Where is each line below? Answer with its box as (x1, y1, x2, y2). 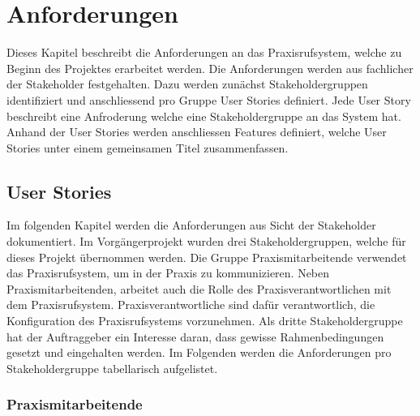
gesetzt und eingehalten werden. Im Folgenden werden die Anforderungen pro (6, 344, 392, 361)
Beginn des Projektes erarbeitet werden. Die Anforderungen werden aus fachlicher (6, 59, 414, 76)
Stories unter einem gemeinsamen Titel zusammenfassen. (6, 139, 289, 156)
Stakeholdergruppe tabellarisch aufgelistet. (6, 359, 218, 376)
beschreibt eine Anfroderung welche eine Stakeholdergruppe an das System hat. (6, 107, 401, 124)
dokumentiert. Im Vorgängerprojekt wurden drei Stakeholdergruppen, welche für (6, 233, 406, 250)
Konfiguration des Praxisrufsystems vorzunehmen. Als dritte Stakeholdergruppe (6, 312, 403, 329)
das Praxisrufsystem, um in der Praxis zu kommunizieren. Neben (6, 264, 330, 281)
